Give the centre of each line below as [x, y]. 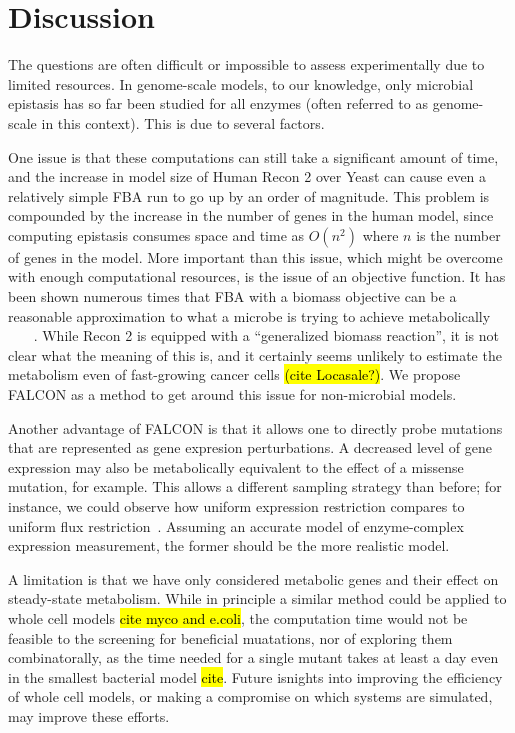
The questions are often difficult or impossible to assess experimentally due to [246, 64]
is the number [458, 234]
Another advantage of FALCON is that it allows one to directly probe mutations [255, 427]
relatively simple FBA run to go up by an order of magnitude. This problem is [249, 195]
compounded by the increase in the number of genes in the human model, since [251, 215]
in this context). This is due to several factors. [183, 122]
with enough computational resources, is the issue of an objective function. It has [257, 276]
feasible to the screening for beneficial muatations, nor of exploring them [230, 637]
